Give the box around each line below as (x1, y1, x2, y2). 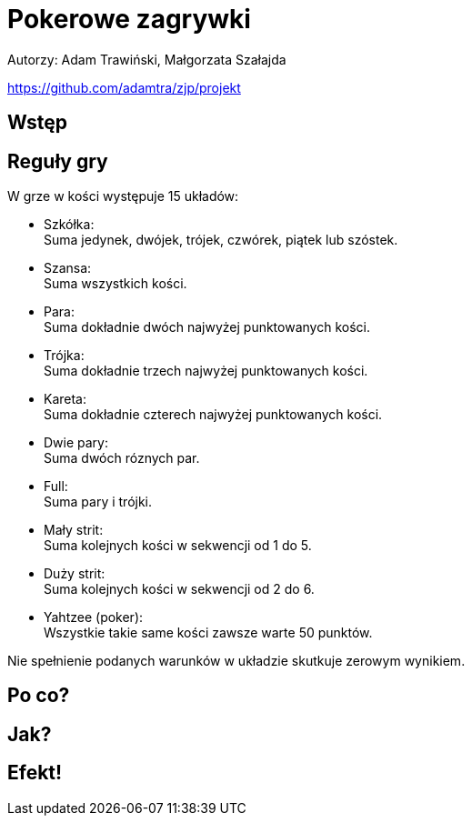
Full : (44, 478, 68, 495)
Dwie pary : (44, 435, 109, 451)
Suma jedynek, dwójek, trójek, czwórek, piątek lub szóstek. (44, 232, 398, 248)
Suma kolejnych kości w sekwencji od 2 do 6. (44, 581, 315, 597)
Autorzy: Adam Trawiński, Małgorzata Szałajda (7, 51, 286, 67)
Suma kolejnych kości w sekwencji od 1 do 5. (44, 537, 312, 554)
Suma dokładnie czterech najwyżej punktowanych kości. (44, 406, 383, 423)
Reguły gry (7, 149, 108, 173)
